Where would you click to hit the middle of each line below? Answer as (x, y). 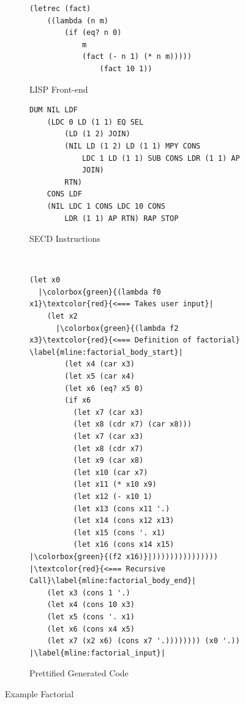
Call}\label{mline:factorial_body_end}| (113, 581)
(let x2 (62, 316)
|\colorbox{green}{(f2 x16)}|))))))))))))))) (124, 556)
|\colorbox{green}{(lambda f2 (117, 328)
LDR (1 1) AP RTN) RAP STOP (122, 218)
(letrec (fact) (60, 9)
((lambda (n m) (77, 21)
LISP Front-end (59, 89)
